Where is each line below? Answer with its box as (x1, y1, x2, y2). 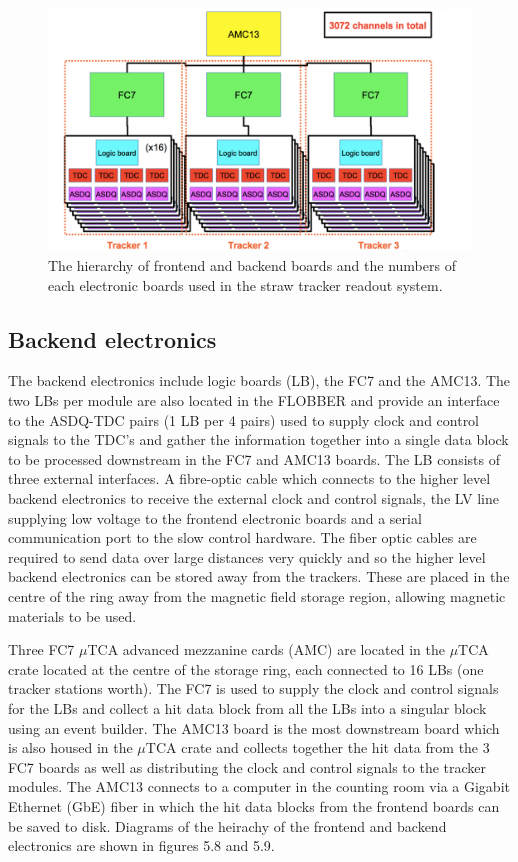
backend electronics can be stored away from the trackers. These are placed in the (8, 566, 510, 587)
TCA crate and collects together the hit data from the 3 (145, 737, 490, 758)
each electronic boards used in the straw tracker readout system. (48, 274, 443, 295)
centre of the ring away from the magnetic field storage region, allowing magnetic (8, 585, 506, 606)
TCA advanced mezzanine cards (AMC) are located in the (87, 639, 445, 660)
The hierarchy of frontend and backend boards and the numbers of (48, 255, 456, 276)
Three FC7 (8, 639, 75, 660)
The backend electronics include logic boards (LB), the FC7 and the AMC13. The (8, 370, 511, 391)
